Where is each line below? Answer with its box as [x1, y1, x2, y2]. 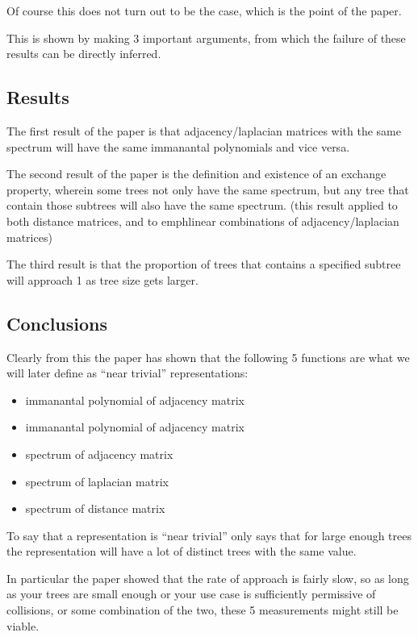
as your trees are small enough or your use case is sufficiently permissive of [6, 585, 376, 602]
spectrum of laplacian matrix [25, 473, 169, 489]
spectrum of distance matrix [25, 500, 165, 517]
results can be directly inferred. [6, 45, 161, 62]
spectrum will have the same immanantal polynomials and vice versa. [6, 138, 350, 155]
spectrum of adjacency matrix [25, 445, 173, 462]
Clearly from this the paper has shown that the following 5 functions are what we [6, 348, 410, 365]
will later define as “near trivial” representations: [6, 364, 249, 381]
